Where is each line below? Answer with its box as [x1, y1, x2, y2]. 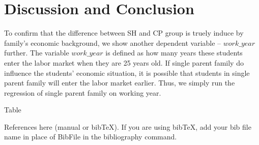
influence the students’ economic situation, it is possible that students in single [4, 67, 250, 78]
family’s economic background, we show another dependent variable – [4, 37, 221, 48]
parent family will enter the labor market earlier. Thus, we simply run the [4, 77, 235, 88]
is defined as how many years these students [105, 47, 243, 58]
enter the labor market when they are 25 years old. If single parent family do [4, 57, 244, 68]
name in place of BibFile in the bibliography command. [4, 131, 177, 142]
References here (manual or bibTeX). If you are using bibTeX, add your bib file [4, 121, 251, 132]
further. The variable [4, 47, 69, 58]
